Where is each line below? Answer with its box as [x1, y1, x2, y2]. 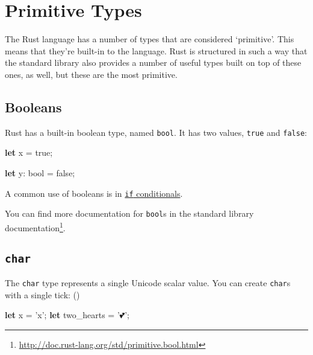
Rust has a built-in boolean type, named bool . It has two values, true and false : [5, 126, 307, 138]
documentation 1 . [5, 219, 66, 234]
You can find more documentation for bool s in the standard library [5, 207, 254, 220]
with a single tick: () [5, 288, 80, 301]
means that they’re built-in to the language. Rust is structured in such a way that [5, 44, 308, 57]
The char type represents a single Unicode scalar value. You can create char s [5, 276, 291, 289]
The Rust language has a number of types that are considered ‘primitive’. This [5, 33, 294, 45]
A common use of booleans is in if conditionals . [5, 187, 183, 199]
